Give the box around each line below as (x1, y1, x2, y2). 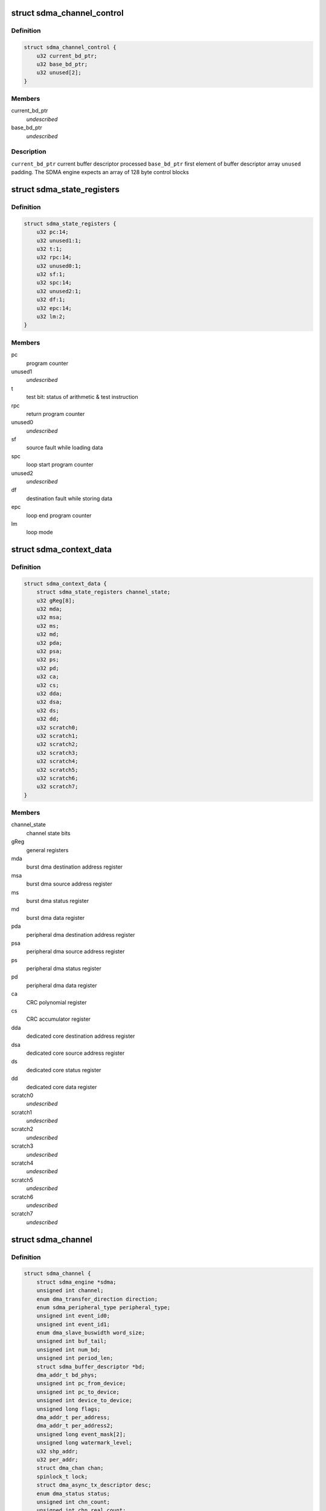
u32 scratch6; (36, 774, 78, 781)
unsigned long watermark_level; (36, 1439, 133, 1446)
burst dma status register (26, 897, 89, 904)
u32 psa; (36, 648, 63, 655)
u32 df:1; (36, 296, 66, 303)
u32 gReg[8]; (36, 597, 75, 604)
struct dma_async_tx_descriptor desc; (36, 1481, 152, 1489)
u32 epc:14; (36, 305, 72, 311)
